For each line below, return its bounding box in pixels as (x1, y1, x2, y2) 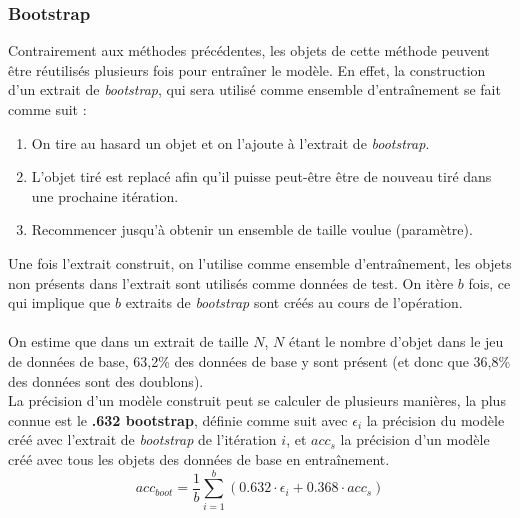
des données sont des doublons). (8, 370, 204, 391)
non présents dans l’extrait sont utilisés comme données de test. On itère (8, 272, 454, 293)
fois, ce (468, 272, 511, 293)
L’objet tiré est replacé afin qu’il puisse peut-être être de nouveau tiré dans (31, 166, 492, 187)
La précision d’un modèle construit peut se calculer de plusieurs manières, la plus (8, 390, 506, 411)
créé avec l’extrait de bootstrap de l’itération (8, 429, 277, 450)
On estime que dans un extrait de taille (8, 331, 249, 352)
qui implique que (8, 292, 111, 313)
